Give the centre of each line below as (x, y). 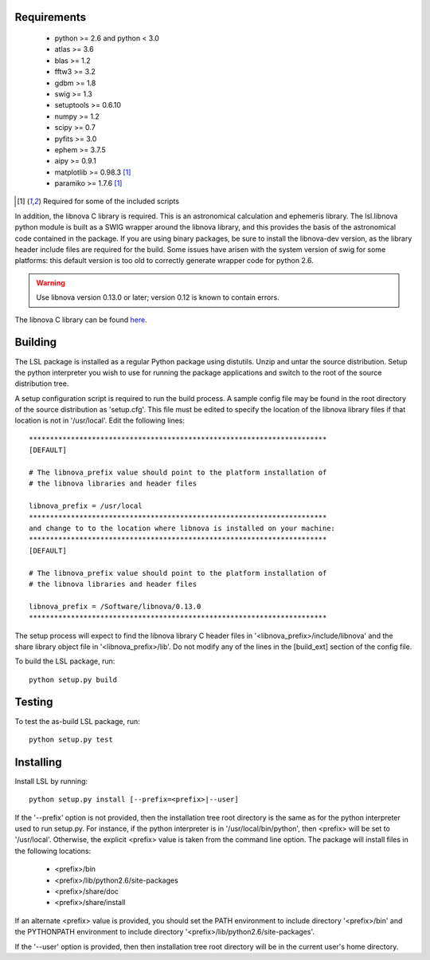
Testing (34, 702)
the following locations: (53, 851)
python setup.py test (71, 739)
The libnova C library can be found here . (81, 320)
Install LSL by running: (51, 781)
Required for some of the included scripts (111, 201)
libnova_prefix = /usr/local (86, 506)
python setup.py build (73, 679)
